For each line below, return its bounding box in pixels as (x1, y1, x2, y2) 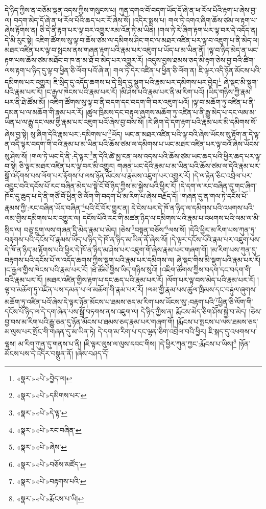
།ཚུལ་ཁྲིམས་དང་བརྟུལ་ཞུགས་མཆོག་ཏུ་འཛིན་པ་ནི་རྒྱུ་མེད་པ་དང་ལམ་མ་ (85, 106, 256, 117)
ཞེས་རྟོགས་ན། (5, 25, 38, 35)
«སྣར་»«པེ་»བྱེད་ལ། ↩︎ (16, 373, 72, 383)
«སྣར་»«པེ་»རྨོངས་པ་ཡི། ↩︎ (16, 493, 84, 503)
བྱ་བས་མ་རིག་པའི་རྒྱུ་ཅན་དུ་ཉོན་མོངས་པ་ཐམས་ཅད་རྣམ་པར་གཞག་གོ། (5, 316, 175, 327)
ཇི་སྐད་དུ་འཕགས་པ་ (208, 326, 257, 337)
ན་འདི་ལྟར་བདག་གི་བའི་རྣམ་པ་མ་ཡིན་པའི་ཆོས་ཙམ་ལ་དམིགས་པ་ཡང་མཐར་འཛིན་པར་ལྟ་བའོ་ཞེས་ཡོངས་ (5, 138, 260, 149)
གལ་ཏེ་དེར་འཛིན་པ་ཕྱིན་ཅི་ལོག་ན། (113, 64, 197, 75)
